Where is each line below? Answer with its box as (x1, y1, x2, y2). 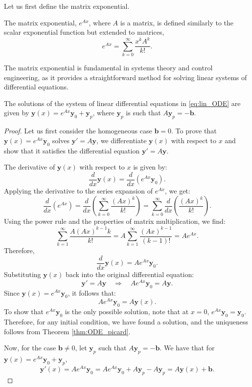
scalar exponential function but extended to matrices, (4, 27, 164, 37)
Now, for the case (4, 343, 56, 353)
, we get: (164, 185, 190, 195)
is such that (126, 107, 161, 118)
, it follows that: (68, 287, 116, 298)
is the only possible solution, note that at (65, 306, 189, 317)
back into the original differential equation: (65, 269, 194, 279)
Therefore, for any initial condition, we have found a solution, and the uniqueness (4, 316, 248, 326)
